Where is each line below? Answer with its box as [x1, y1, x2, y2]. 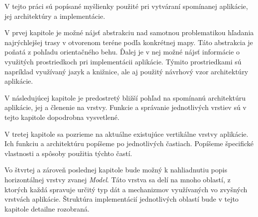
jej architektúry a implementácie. [4, 10, 105, 21]
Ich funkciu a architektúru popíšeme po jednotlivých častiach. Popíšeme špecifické [4, 138, 254, 149]
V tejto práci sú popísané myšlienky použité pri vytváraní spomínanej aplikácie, [4, 1, 248, 11]
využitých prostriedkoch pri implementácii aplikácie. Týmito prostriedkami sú [4, 56, 242, 66]
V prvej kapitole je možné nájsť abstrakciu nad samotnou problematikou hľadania [4, 27, 254, 38]
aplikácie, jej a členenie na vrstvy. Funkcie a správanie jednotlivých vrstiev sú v [4, 102, 247, 112]
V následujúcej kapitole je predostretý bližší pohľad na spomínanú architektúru [4, 92, 246, 103]
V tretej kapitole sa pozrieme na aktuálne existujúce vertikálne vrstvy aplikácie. [4, 128, 249, 139]
